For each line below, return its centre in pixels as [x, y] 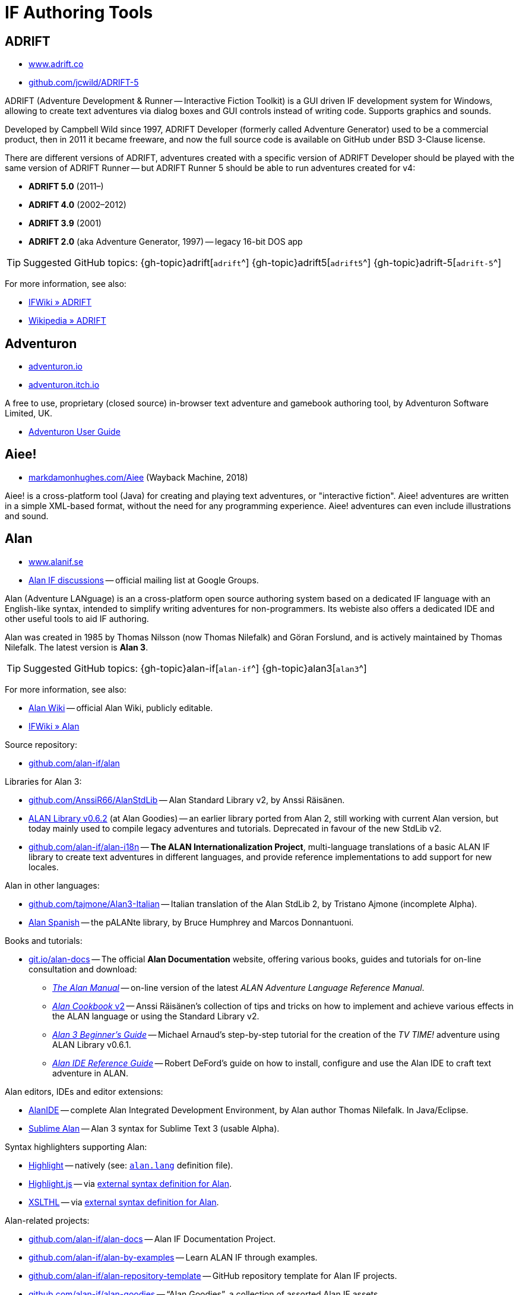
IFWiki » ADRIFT [60, 302]
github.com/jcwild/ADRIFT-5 [84, 83]
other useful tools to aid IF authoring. [77, 618]
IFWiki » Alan [54, 726]
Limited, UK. [29, 413]
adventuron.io [56, 367]
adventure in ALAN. [90, 1073]
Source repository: [41, 744]
